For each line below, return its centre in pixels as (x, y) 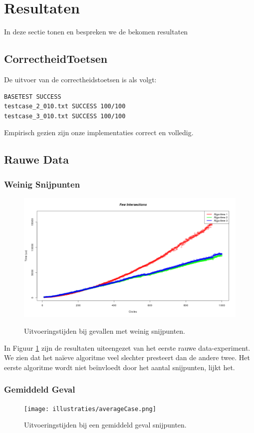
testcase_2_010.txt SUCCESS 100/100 (65, 107)
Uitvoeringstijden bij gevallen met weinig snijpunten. (105, 330)
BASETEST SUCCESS (33, 97)
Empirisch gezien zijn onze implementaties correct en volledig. (99, 132)
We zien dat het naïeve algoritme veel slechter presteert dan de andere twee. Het (127, 357)
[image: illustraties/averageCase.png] (90, 409)
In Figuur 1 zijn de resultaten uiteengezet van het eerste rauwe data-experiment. (127, 347)
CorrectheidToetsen (56, 59)
